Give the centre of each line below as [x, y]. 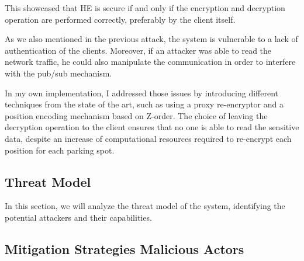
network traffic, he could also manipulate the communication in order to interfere [150, 62]
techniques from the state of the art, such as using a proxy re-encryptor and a [144, 104]
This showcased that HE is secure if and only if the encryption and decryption [145, 8]
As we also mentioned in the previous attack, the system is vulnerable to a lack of [151, 39]
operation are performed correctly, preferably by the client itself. [120, 19]
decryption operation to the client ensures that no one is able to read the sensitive [152, 127]
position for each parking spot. [60, 150]
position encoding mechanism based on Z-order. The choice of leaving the [136, 115]
